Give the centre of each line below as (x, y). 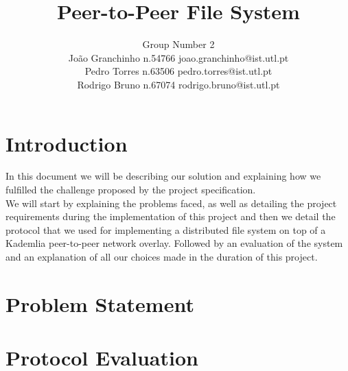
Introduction (67, 143)
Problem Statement (100, 303)
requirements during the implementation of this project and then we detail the (171, 216)
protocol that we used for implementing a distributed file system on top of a (166, 229)
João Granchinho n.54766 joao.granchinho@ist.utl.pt (178, 57)
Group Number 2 (178, 44)
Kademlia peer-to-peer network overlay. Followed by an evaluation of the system (174, 243)
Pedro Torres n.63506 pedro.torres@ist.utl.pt (178, 71)
